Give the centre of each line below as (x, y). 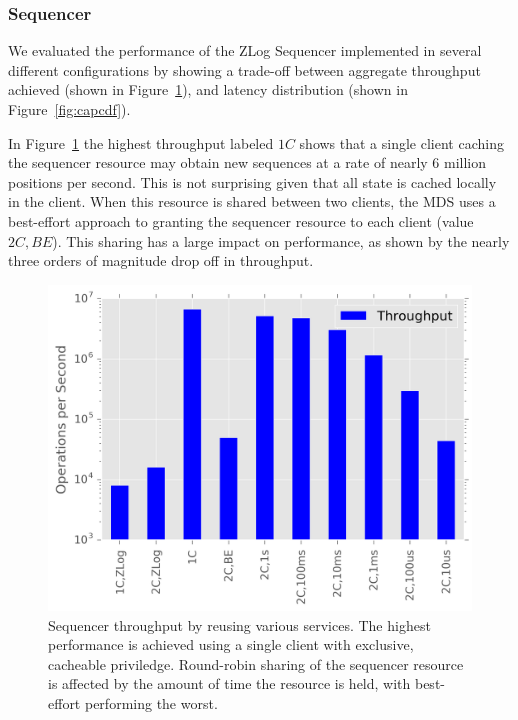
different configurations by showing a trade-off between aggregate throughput (244, 69)
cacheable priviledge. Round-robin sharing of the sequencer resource (256, 663)
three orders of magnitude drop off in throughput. (161, 260)
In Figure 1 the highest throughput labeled (141, 142)
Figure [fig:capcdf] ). (69, 109)
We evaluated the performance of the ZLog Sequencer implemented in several (245, 50)
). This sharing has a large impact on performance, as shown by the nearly (281, 240)
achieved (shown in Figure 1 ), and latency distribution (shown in (208, 89)
